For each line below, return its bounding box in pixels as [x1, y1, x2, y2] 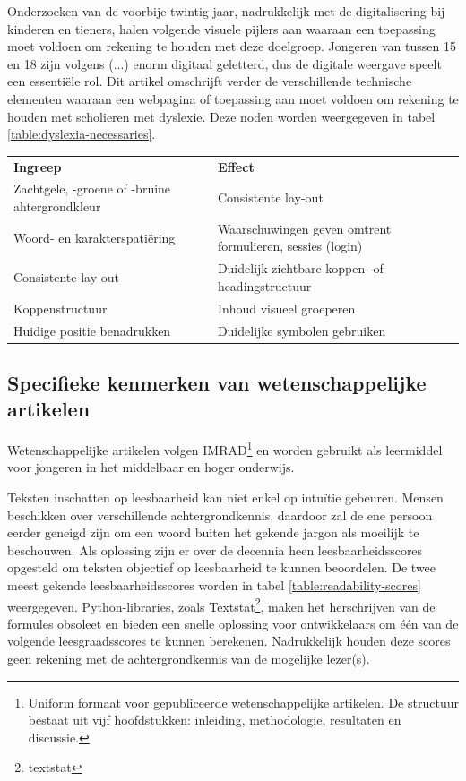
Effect [217, 157, 255, 176]
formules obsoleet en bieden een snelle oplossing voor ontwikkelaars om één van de [7, 614, 459, 632]
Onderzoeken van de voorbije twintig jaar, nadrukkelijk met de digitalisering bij [7, 2, 445, 20]
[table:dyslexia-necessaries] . [7, 124, 156, 143]
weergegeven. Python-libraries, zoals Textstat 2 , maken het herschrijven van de [7, 594, 436, 615]
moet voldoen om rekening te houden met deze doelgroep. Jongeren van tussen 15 [7, 37, 456, 56]
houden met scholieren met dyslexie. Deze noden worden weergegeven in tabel [7, 107, 436, 125]
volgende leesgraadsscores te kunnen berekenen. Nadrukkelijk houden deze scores [7, 631, 451, 650]
